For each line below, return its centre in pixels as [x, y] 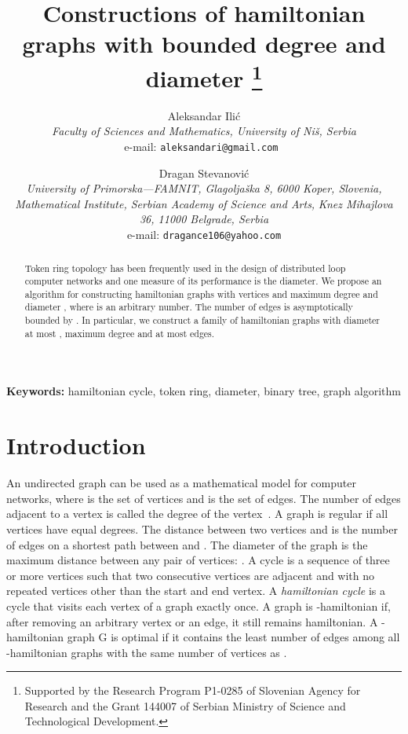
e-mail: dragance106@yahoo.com [204, 235]
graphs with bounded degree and [204, 44]
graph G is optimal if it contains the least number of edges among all [233, 637]
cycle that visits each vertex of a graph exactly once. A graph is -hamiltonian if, [199, 606]
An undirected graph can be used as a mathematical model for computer [181, 483]
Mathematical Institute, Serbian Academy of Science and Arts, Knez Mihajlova [204, 203]
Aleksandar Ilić [204, 115]
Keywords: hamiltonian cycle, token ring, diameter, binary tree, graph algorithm [204, 391]
